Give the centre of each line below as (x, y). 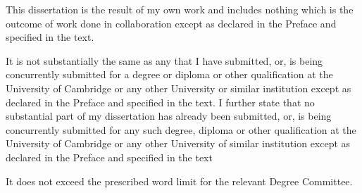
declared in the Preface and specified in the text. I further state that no (160, 102)
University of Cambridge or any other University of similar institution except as (178, 143)
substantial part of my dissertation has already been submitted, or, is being (169, 116)
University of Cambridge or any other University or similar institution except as (179, 88)
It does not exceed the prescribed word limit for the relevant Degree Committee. (179, 181)
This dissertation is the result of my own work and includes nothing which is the (180, 9)
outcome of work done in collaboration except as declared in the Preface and (171, 23)
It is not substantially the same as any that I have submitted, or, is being (164, 60)
